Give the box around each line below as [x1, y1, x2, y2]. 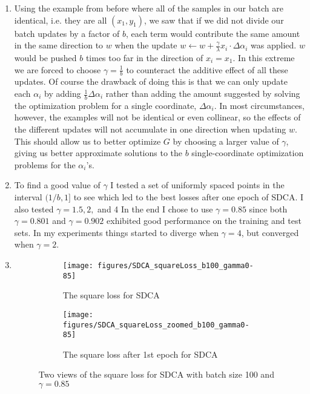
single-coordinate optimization [191, 146, 304, 159]
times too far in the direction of [85, 51, 203, 64]
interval [14, 191, 42, 203]
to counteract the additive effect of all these [126, 63, 288, 76]
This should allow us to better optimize [14, 134, 161, 147]
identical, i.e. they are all [14, 13, 107, 26]
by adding [44, 87, 81, 100]
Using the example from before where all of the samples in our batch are [14, 2, 283, 14]
